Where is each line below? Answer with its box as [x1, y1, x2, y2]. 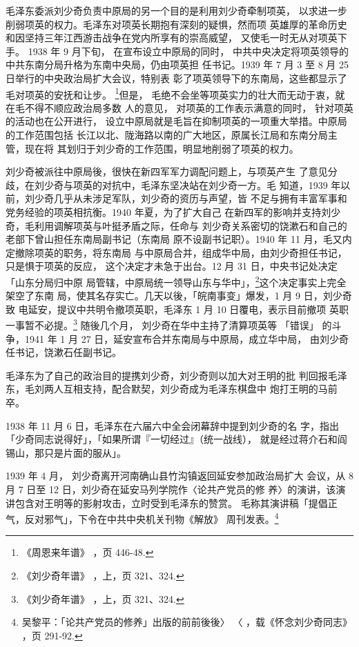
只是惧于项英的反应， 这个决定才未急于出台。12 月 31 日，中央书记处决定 [6, 259, 338, 273]
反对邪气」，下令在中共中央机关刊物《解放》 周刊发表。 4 [24, 510, 279, 526]
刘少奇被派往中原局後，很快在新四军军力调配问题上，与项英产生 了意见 [6, 164, 328, 179]
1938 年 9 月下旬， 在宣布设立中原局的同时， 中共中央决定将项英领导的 [28, 43, 349, 58]
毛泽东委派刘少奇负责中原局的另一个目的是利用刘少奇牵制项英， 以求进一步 [6, 3, 347, 17]
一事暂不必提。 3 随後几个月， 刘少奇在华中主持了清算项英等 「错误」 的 [6, 316, 332, 332]
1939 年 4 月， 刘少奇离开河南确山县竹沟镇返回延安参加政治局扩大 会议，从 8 [6, 468, 353, 483]
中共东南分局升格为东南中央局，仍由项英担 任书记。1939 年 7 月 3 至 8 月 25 [6, 57, 349, 72]
